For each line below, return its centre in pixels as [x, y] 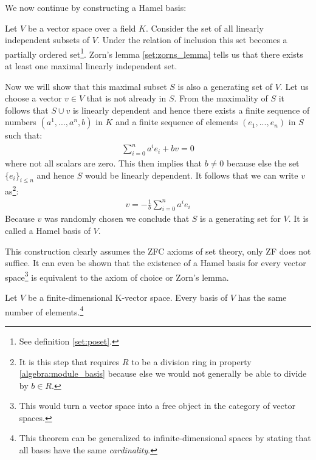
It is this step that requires [69, 361]
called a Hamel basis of [48, 231]
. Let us [294, 86]
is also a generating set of [225, 86]
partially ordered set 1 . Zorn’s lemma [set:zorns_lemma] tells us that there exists [154, 53]
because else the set [263, 163]
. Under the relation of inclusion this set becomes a [192, 40]
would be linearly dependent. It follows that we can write [191, 175]
